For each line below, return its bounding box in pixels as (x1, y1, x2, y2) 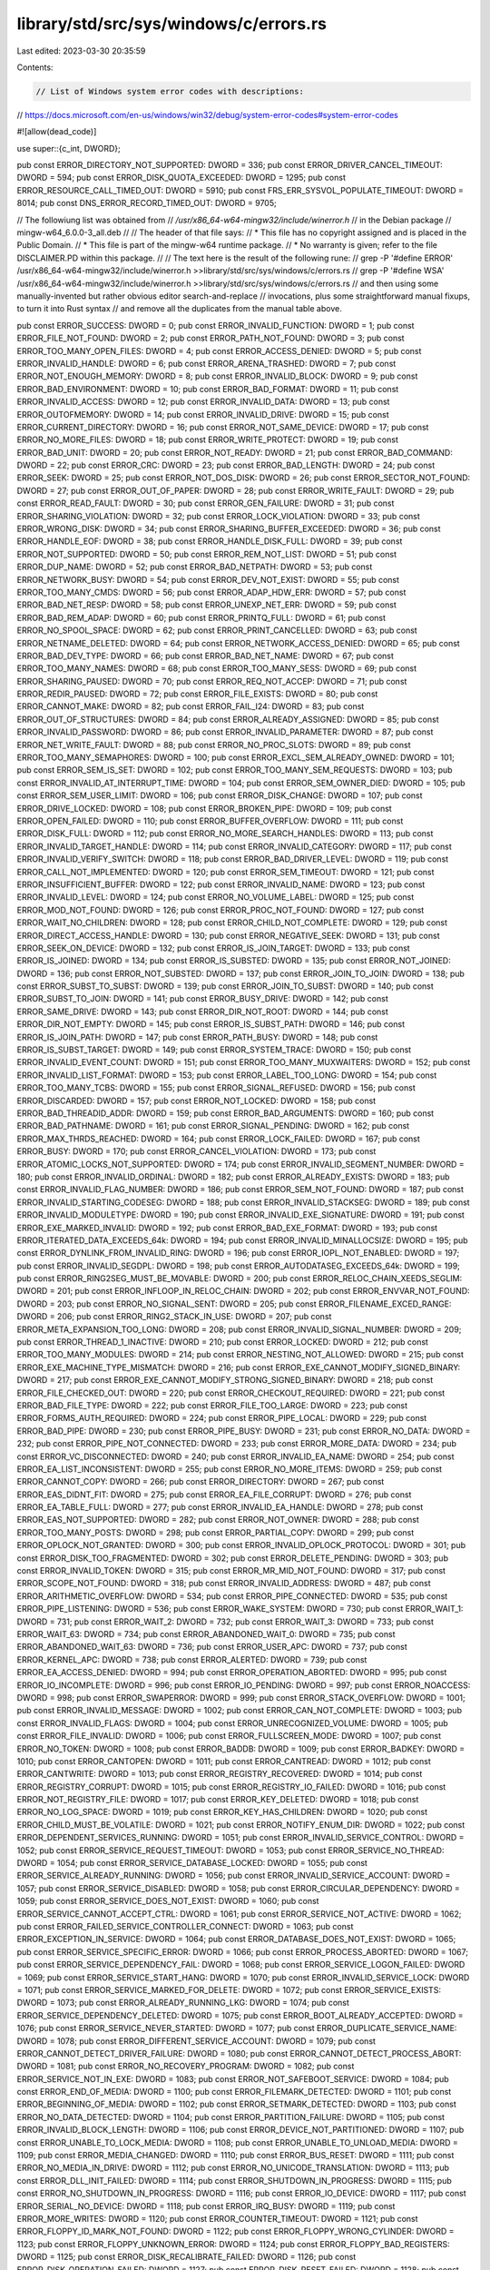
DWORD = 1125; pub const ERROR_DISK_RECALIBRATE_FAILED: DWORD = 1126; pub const (16, 2252, 357, 2263)
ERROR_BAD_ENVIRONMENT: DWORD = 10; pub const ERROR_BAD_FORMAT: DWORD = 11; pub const (16, 383, 399, 394)
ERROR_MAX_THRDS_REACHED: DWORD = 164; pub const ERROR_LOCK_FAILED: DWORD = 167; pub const (16, 1133, 421, 1144)
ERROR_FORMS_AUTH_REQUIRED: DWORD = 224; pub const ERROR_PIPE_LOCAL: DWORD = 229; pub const (16, 1413, 427, 1424)
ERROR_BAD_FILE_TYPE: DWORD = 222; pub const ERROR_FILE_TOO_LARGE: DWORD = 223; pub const (16, 1399, 408, 1411)
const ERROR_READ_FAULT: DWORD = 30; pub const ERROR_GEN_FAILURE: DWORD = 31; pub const (16, 498, 395, 508)
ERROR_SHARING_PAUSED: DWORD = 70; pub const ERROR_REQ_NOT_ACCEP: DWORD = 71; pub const (16, 676, 407, 686)
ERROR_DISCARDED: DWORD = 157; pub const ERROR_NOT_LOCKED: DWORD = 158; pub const (16, 1095, 377, 1106)
